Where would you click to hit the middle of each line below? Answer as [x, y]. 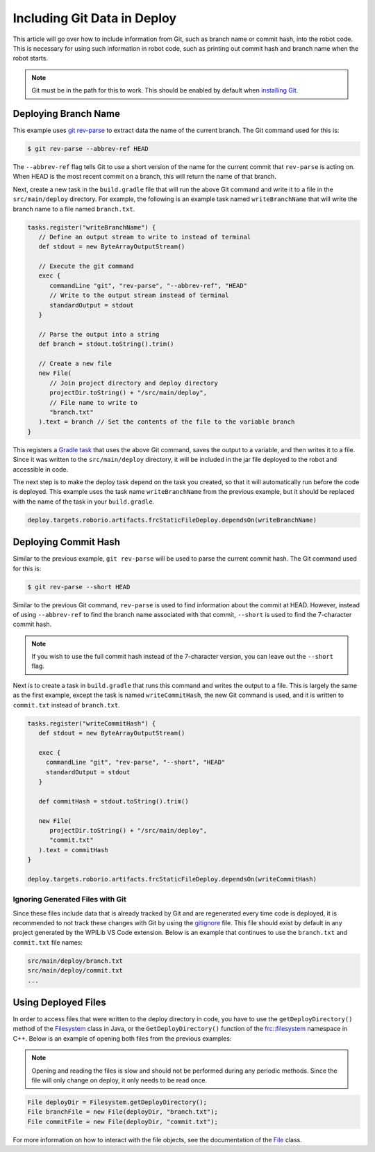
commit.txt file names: [48, 942]
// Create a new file [75, 363]
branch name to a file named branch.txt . [74, 209]
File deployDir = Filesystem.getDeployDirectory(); [117, 1102]
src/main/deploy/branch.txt [75, 961]
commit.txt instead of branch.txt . [67, 705]
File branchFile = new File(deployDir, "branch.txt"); [123, 1112]
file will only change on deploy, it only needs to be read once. [119, 1080]
